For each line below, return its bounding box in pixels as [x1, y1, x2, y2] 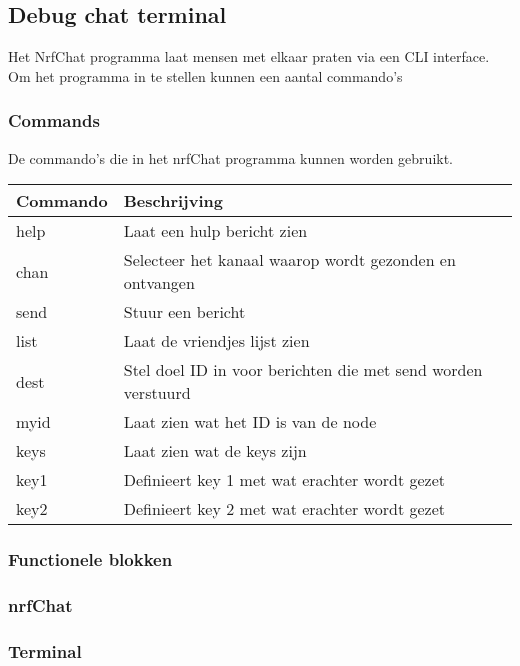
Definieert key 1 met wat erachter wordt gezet [123, 468, 445, 492]
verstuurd [123, 381, 191, 405]
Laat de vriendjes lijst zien [123, 329, 310, 353]
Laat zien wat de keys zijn [123, 439, 307, 463]
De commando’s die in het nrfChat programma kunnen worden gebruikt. [8, 147, 454, 168]
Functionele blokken [8, 547, 173, 572]
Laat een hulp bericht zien [123, 219, 308, 243]
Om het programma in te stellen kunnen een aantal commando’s [8, 65, 403, 86]
